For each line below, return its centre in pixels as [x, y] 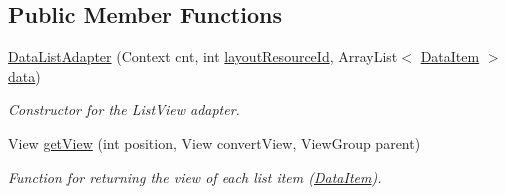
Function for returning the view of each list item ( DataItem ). [195, 176]
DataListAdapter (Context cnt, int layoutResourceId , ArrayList [203, 56]
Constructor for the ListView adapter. [124, 109]
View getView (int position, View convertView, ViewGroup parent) [214, 142]
